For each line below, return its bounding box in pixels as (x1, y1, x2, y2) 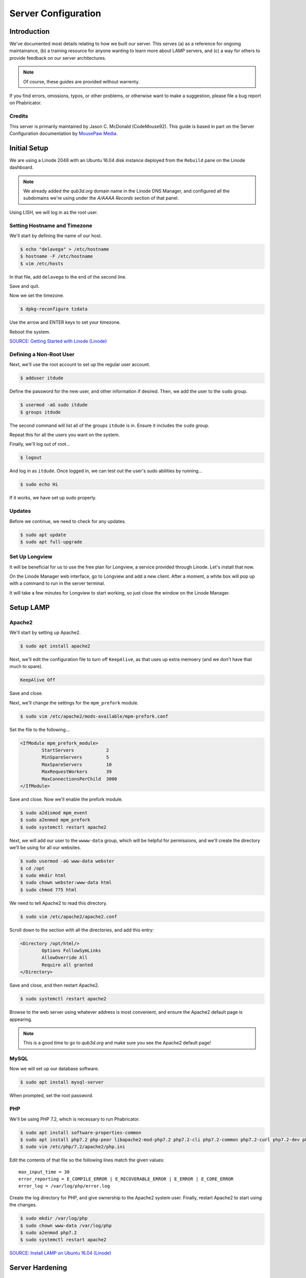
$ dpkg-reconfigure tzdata (20, 306, 88, 312)
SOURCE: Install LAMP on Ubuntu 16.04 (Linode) (9, 1250, 112, 1256)
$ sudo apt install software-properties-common (20, 1130, 141, 1135)
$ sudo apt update (20, 532, 66, 538)
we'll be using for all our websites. (9, 845, 82, 851)
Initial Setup (9, 144, 48, 152)
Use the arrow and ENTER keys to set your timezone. (9, 319, 121, 326)
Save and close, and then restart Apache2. (9, 982, 99, 989)
